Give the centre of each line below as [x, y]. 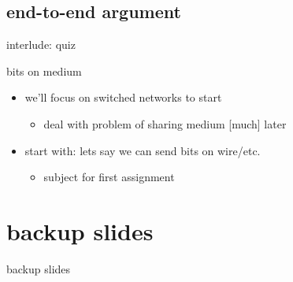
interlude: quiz [41, 45]
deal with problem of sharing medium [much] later [165, 123]
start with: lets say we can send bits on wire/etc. [143, 150]
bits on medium [44, 70]
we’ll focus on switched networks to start [123, 97]
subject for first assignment [109, 177]
